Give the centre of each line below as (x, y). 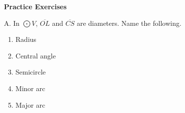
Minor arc (30, 88)
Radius (26, 39)
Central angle (35, 55)
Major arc (30, 104)
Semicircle (31, 72)
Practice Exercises (35, 6)
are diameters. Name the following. (129, 23)
